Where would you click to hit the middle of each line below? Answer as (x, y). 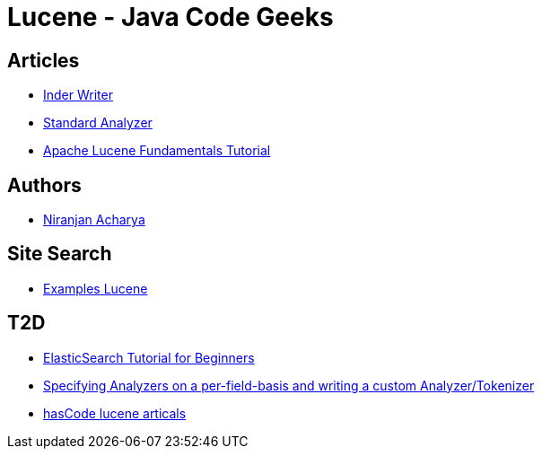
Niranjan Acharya (94, 220)
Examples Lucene (96, 288)
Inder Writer (78, 95)
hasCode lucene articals (115, 413)
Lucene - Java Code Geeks (170, 17)
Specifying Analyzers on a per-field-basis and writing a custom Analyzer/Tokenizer (289, 385)
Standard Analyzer (98, 123)
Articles (44, 60)
